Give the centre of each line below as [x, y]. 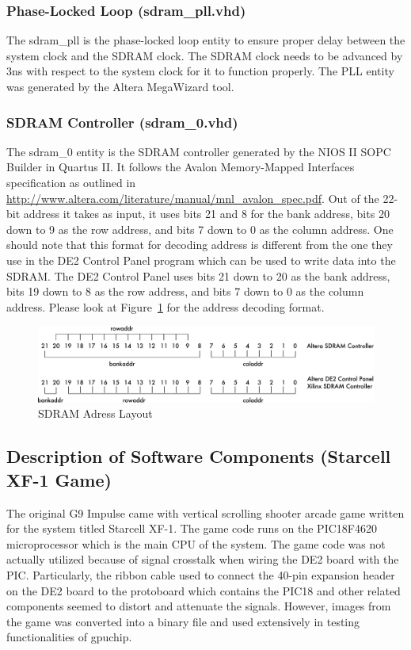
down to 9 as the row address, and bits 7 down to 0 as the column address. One [200, 229]
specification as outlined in [71, 182]
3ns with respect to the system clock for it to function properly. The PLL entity [200, 71]
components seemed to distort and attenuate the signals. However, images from [199, 606]
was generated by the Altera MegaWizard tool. [120, 86]
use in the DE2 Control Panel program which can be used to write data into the [201, 260]
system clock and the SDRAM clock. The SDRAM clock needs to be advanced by [205, 55]
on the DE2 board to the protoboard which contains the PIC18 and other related [204, 590]
